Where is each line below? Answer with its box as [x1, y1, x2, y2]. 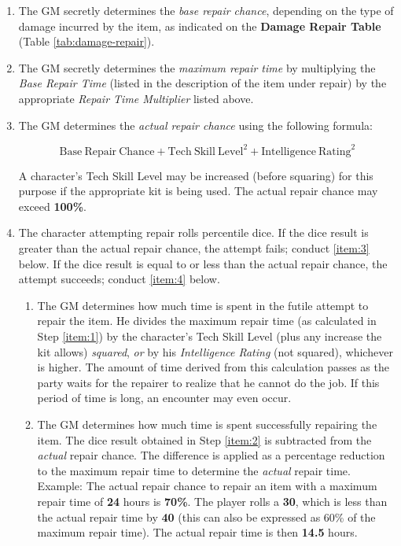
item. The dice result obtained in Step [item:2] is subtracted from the [37, 431, 372, 448]
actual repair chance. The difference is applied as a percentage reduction [37, 447, 385, 463]
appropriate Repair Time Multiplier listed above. [18, 90, 254, 106]
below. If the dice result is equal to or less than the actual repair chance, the [18, 255, 388, 271]
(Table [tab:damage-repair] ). [18, 33, 155, 50]
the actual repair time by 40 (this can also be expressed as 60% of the [37, 508, 376, 525]
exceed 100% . [18, 197, 86, 214]
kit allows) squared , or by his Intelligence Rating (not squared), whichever [37, 343, 393, 360]
